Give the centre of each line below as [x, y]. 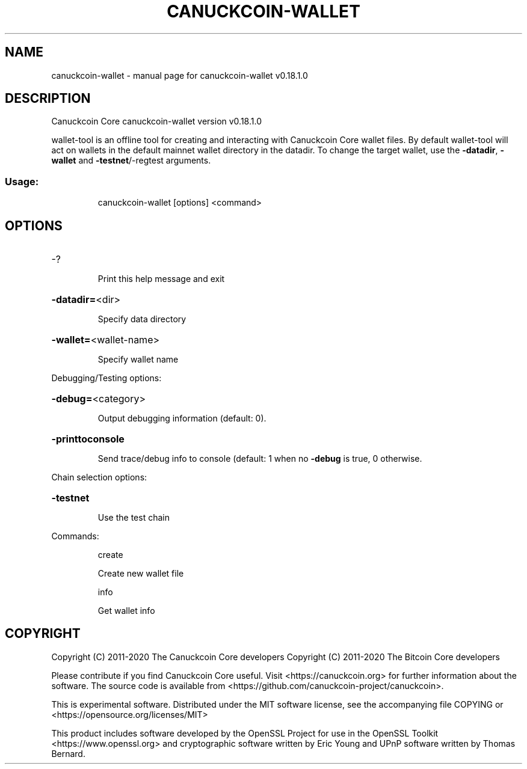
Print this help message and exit [161, 279]
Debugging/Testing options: [106, 378]
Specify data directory [142, 319]
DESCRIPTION [48, 99]
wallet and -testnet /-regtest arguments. [131, 161]
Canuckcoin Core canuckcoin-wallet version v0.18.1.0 [156, 121]
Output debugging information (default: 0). [182, 418]
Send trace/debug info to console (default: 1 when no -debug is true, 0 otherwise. [260, 459]
